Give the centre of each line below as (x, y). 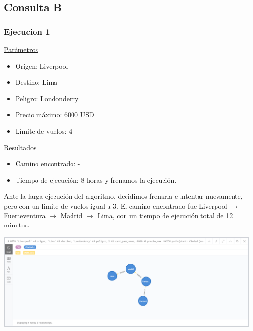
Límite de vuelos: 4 (44, 131)
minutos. (17, 225)
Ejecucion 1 (27, 31)
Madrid (72, 215)
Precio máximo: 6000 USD (55, 114)
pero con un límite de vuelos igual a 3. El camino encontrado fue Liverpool (116, 205)
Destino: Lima (36, 82)
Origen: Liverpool (42, 65)
